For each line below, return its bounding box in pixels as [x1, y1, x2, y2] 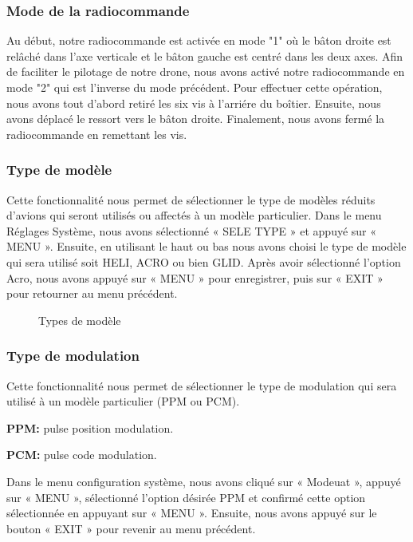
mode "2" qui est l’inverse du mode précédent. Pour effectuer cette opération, [6, 79, 383, 95]
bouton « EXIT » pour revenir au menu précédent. [6, 520, 256, 536]
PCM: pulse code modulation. [6, 446, 157, 463]
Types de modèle [38, 311, 121, 328]
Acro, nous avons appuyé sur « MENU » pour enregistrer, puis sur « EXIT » [6, 269, 383, 286]
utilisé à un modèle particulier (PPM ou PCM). [6, 393, 240, 409]
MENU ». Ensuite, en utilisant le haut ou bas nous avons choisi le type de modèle [6, 238, 407, 255]
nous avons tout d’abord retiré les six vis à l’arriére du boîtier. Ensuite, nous [6, 94, 381, 111]
